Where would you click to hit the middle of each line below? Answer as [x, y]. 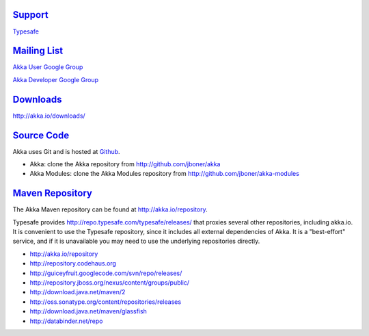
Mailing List [38, 51]
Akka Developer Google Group [56, 79]
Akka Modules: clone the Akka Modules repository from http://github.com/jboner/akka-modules [165, 174]
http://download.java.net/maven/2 [78, 292]
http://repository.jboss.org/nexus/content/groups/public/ [110, 283]
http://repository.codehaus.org [73, 263]
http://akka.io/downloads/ [49, 116]
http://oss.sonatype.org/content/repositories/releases [105, 302]
